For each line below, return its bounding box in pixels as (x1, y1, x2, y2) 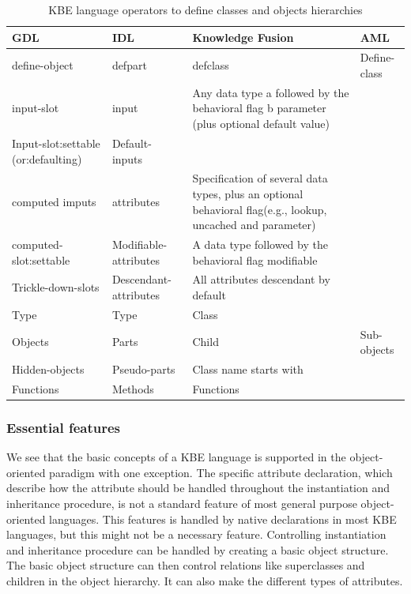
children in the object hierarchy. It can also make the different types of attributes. (6, 573, 403, 589)
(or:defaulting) (12, 150, 82, 167)
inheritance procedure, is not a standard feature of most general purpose (6, 495, 357, 512)
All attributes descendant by (192, 271, 330, 288)
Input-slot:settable (12, 134, 100, 151)
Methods (111, 380, 154, 397)
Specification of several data (192, 170, 328, 186)
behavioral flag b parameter (192, 100, 326, 116)
